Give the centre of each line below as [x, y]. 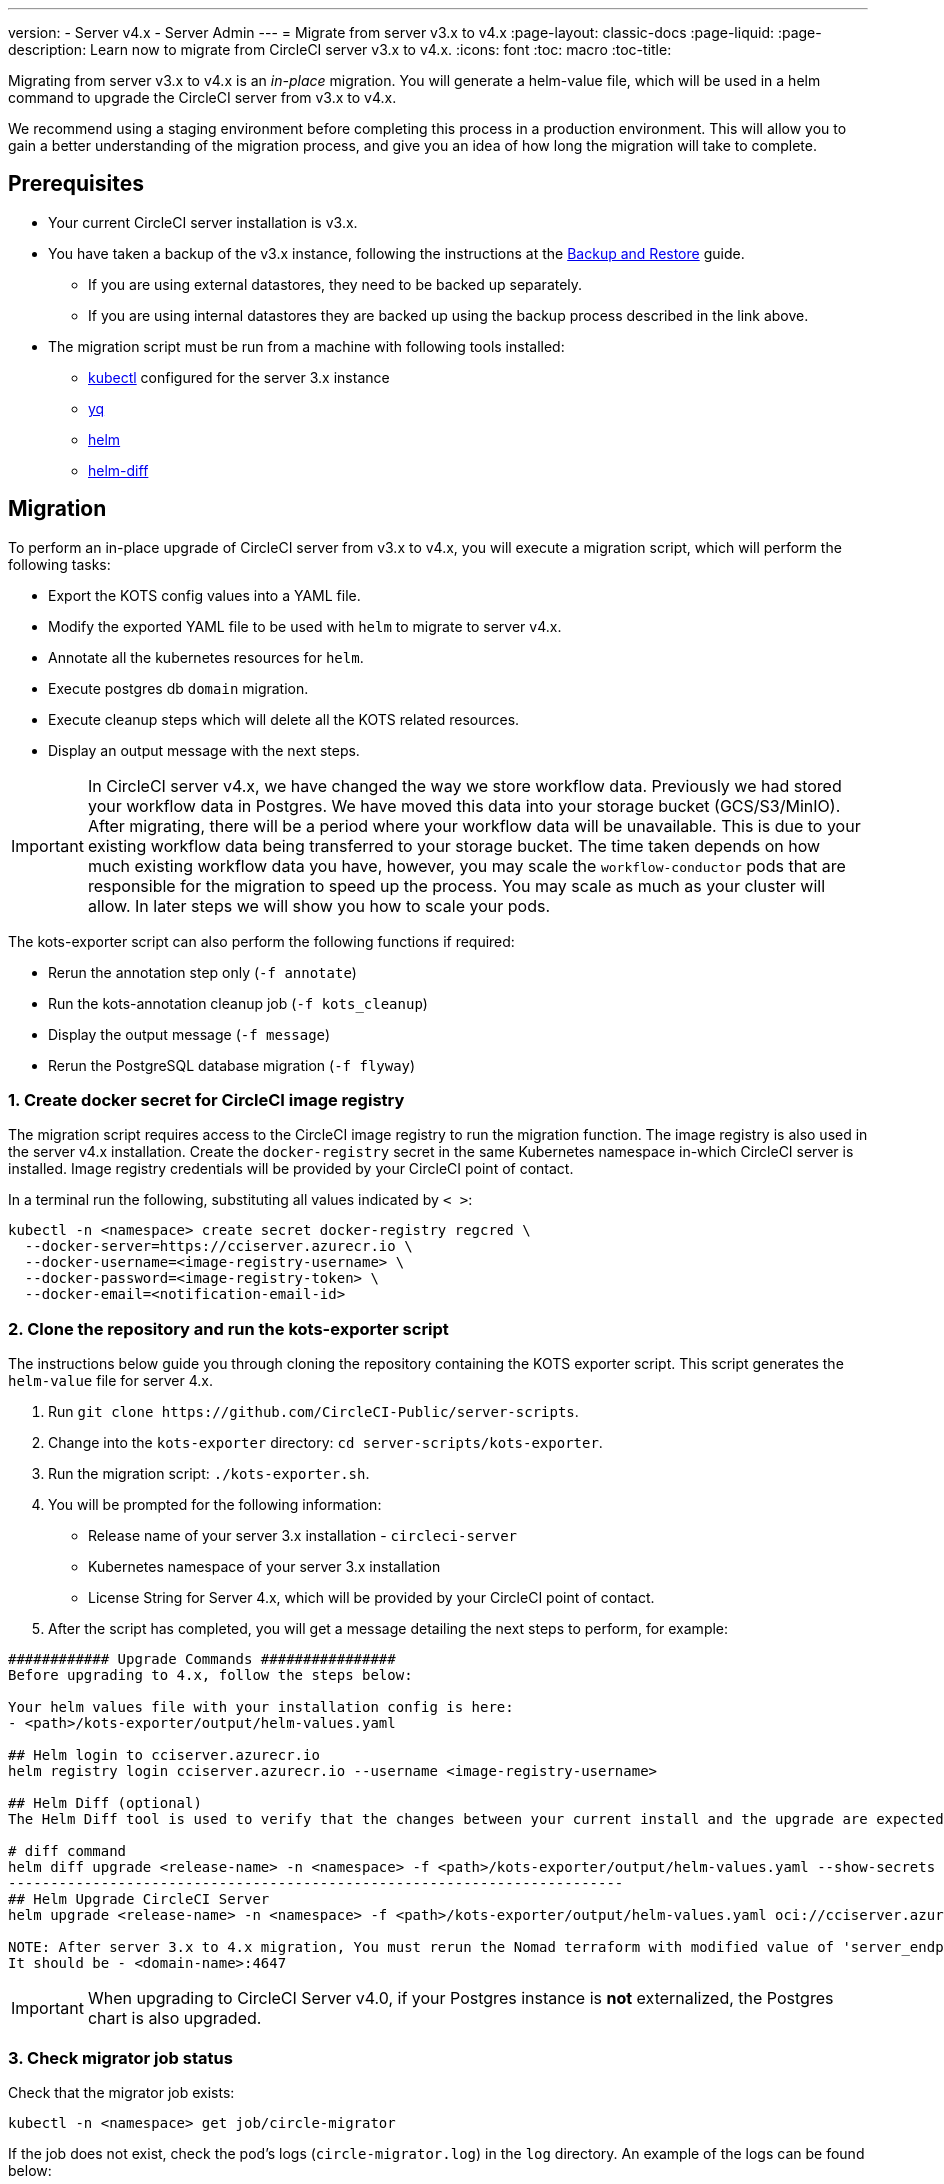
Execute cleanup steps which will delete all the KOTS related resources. [284, 719]
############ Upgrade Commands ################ [202, 1659]
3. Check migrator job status [120, 2057]
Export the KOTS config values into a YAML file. [204, 595]
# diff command [67, 1851]
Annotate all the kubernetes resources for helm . [206, 657]
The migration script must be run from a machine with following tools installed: [306, 346]
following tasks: [59, 564]
